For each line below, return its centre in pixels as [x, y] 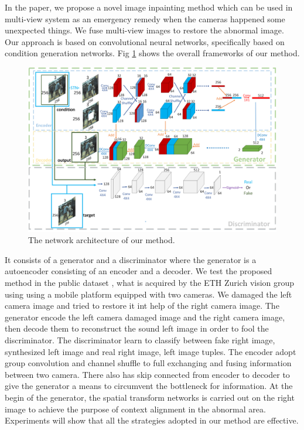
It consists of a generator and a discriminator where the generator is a [131, 259]
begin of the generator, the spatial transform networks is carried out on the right [150, 397]
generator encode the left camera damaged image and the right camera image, [145, 317]
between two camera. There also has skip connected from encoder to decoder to [147, 374]
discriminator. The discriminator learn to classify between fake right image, [140, 340]
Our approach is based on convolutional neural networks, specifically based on [145, 41]
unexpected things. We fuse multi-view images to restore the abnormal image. [144, 30]
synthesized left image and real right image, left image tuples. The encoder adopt [151, 351]
